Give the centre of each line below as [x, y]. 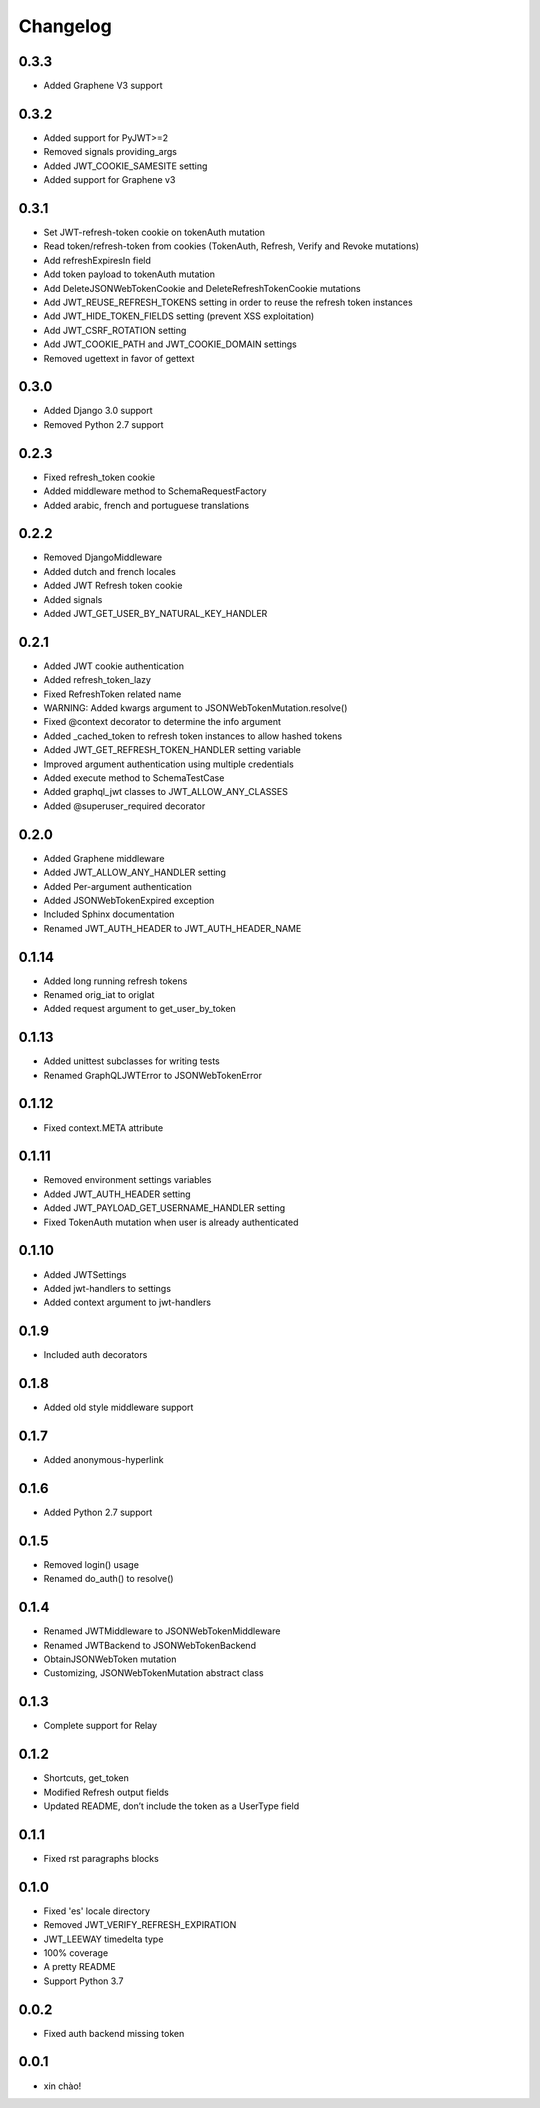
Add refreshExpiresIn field [97, 260]
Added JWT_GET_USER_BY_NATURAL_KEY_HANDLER [155, 614]
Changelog [65, 26]
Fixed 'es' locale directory [96, 1911]
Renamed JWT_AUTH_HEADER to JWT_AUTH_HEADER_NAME [172, 928]
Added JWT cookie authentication [114, 666]
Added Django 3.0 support [98, 411]
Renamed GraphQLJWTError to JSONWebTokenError [152, 1075]
